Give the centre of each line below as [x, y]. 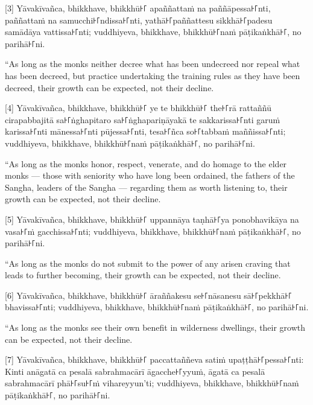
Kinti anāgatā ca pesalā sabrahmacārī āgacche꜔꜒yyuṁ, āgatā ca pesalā [135, 371]
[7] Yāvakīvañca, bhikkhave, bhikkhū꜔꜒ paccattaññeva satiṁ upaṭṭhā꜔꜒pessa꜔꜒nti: [154, 359]
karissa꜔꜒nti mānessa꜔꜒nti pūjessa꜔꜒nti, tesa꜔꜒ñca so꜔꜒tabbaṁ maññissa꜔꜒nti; [145, 131]
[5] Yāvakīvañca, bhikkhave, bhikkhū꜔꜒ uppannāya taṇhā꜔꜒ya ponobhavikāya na [152, 219]
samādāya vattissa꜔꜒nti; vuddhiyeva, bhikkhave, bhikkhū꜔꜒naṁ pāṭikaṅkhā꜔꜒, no [153, 32]
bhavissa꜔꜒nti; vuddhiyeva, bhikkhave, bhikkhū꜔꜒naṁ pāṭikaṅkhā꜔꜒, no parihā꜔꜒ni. [157, 307]
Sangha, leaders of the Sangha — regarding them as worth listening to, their [146, 187]
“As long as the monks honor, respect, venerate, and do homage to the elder [146, 163]
